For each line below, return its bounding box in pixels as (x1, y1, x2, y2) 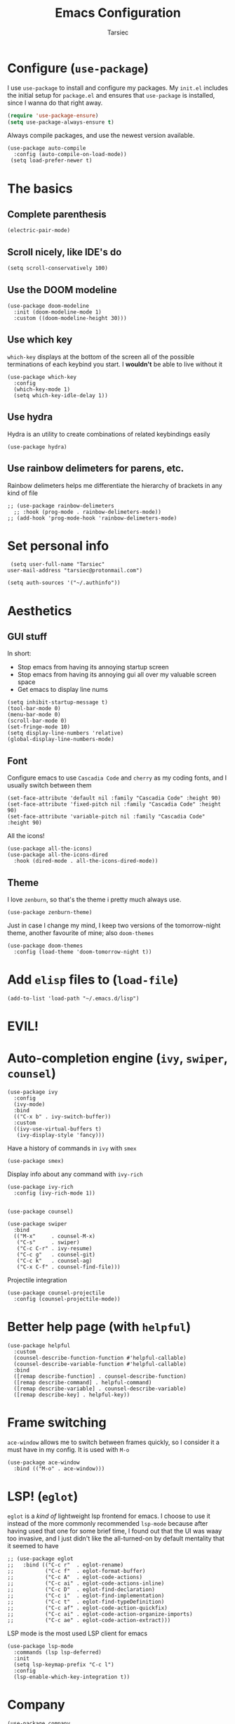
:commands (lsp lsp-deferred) (13, 1649, 102, 1656)
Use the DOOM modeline (7, 283, 117, 296)
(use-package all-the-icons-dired (7, 851, 109, 858)
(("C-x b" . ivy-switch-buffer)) (13, 1113, 112, 1121)
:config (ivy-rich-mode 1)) (13, 1190, 96, 1197)
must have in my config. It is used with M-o (7, 1446, 130, 1453)
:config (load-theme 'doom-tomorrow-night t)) (13, 948, 152, 956)
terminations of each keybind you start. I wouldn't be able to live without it (7, 360, 223, 368)
